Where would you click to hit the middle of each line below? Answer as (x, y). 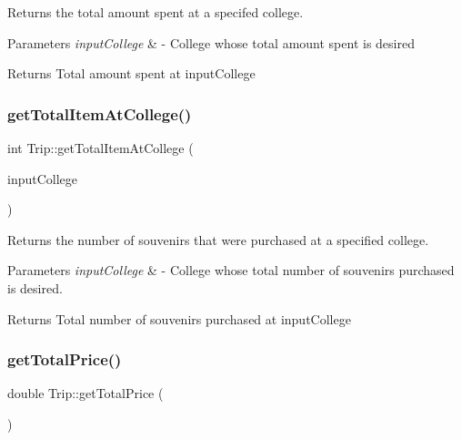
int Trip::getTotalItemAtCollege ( (100, 148)
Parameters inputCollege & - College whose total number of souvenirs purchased (231, 270)
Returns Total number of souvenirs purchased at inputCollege (179, 318)
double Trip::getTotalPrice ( (85, 393)
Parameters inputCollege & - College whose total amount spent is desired (211, 42)
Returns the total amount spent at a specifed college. (156, 12)
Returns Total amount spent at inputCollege (131, 73)
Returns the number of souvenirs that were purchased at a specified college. (218, 239)
